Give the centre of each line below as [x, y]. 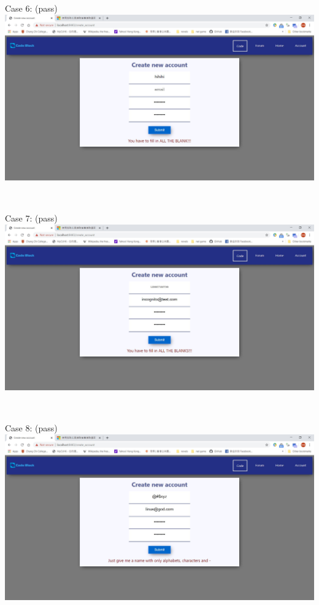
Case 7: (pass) [31, 218]
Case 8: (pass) [31, 427]
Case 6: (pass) [31, 8]
